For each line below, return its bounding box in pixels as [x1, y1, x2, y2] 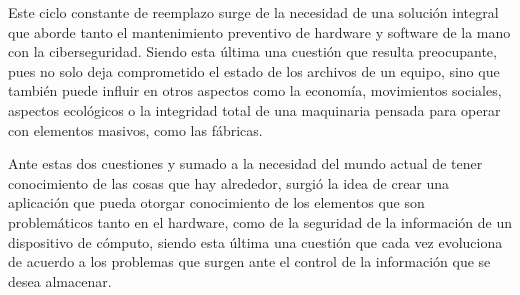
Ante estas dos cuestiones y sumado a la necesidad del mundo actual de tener [8, 153, 483, 174]
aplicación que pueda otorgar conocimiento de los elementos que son [8, 192, 425, 213]
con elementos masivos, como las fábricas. [8, 119, 263, 140]
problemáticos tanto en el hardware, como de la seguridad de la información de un [8, 211, 512, 232]
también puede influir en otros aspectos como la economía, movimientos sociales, [8, 80, 502, 101]
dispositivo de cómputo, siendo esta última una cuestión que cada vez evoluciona [8, 231, 503, 252]
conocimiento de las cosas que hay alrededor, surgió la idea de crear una [8, 172, 450, 193]
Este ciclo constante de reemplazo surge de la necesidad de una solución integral [8, 2, 499, 22]
